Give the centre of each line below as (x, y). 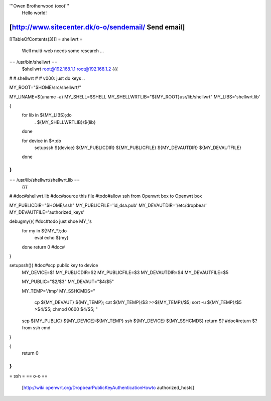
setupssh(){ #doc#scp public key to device (54, 265)
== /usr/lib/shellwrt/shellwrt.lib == (45, 180)
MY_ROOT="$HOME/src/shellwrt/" (45, 87)
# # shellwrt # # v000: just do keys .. (47, 78)
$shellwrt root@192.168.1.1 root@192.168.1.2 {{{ (70, 69)
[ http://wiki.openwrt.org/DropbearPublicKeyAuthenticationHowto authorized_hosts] (108, 387)
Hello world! (34, 13)
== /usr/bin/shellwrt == (33, 62)
